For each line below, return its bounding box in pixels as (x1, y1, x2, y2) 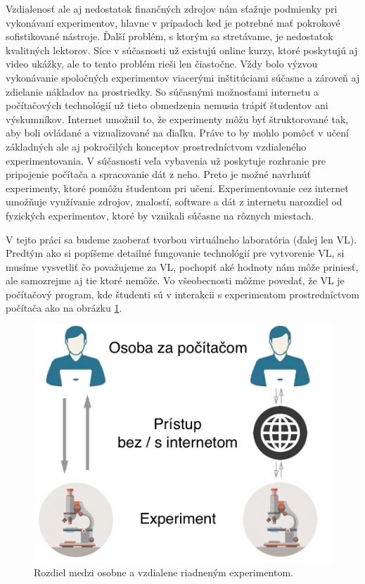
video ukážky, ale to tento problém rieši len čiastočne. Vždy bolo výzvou (6, 56, 318, 71)
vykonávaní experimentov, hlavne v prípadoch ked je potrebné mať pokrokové (6, 15, 340, 30)
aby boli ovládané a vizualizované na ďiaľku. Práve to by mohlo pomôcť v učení (6, 125, 349, 140)
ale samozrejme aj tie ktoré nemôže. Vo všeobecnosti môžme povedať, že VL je (6, 273, 345, 288)
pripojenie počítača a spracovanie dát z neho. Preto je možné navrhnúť (6, 167, 312, 182)
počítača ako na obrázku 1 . (6, 300, 122, 315)
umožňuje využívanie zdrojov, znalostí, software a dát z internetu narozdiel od (6, 194, 342, 209)
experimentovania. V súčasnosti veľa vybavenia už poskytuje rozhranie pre (6, 153, 326, 167)
